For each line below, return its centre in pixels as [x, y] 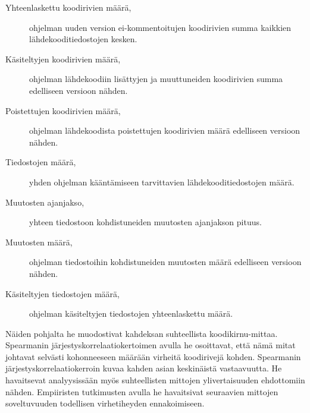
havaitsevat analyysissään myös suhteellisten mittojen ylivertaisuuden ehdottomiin [155, 380]
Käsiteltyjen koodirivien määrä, [63, 59]
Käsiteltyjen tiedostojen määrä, [62, 293]
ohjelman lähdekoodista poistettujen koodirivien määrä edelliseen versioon [165, 130]
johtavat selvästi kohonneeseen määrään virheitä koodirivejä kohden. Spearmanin [153, 356]
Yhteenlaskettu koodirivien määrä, [68, 7]
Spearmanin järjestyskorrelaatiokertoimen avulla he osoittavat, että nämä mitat [151, 345]
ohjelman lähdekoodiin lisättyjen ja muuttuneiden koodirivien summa [156, 79]
